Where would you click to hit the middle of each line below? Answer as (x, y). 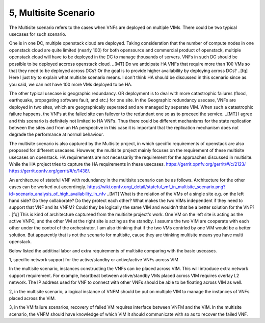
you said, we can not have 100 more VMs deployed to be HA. (71, 84)
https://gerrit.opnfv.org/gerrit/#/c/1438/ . (50, 171)
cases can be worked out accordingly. (48, 187)
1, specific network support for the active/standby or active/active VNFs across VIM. (94, 260)
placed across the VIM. (32, 298)
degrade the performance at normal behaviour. (56, 134)
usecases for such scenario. (38, 34)
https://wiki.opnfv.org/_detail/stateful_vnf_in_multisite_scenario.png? (156, 187)
